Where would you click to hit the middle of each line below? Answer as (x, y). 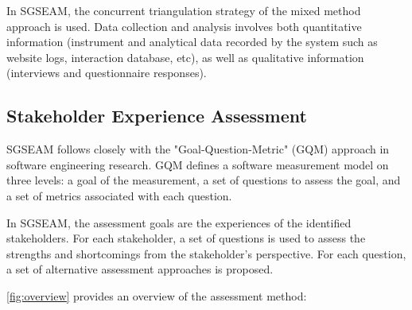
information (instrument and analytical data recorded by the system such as (192, 42)
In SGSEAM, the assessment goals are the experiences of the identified (179, 222)
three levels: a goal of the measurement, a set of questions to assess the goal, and (204, 180)
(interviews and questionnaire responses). (107, 73)
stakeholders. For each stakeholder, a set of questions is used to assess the (186, 238)
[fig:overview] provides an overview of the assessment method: (157, 295)
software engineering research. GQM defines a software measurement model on (198, 164)
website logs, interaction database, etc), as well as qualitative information (185, 57)
